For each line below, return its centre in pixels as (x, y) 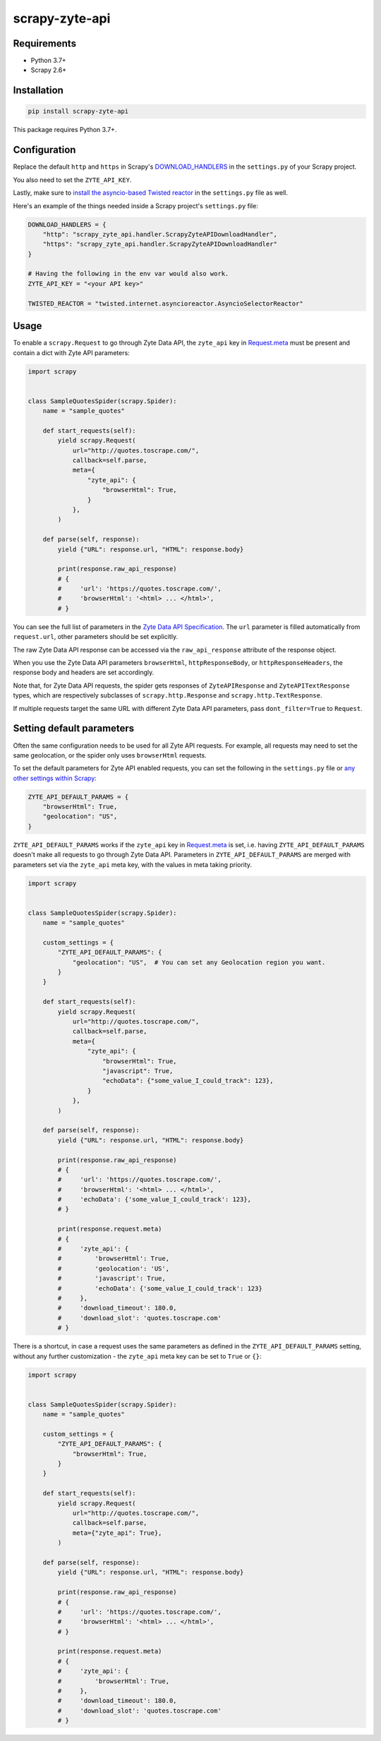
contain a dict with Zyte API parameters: (71, 352)
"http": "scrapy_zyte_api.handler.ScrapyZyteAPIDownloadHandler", (160, 234)
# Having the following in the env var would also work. (128, 274)
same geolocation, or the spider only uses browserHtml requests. (110, 755)
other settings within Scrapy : (55, 778)
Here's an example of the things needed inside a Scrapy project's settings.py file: (136, 205)
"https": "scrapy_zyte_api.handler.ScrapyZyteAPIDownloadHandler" (160, 244)
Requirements (45, 43)
